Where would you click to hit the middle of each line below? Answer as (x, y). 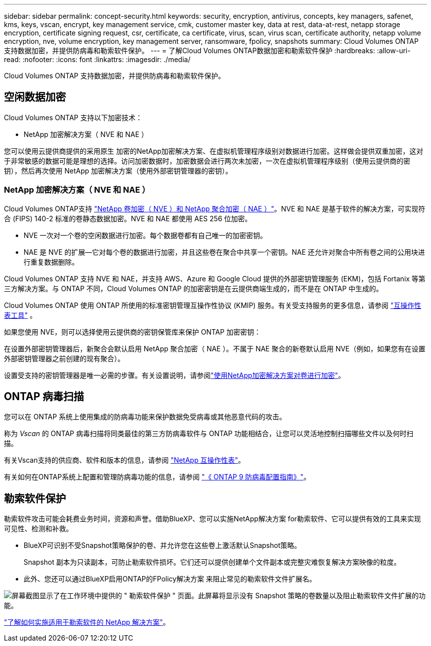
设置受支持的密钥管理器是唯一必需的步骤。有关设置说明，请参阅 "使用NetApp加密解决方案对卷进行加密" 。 (175, 375)
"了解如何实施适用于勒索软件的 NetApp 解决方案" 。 (87, 622)
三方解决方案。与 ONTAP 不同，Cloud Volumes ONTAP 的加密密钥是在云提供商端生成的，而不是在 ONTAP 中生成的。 (194, 288)
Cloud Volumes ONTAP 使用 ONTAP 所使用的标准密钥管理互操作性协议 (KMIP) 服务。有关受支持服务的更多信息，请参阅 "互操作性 (213, 305)
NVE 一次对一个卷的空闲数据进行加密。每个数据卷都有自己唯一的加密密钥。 (145, 235)
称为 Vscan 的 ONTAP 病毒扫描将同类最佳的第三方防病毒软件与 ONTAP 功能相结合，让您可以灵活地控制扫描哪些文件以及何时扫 (209, 434)
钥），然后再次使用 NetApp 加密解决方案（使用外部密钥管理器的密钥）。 (118, 170)
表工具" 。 (20, 315)
